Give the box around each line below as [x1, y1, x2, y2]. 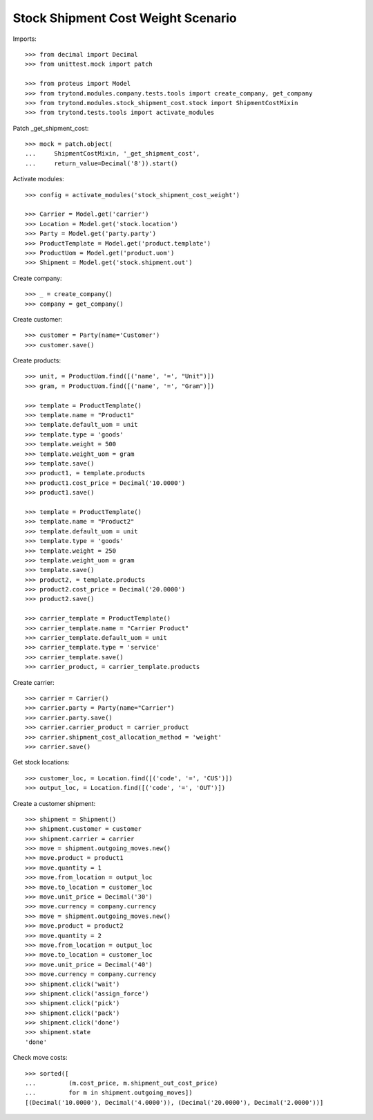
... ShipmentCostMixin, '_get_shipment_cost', [25, 149, 200, 158]
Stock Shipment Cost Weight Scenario [12, 10, 238, 26]
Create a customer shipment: [12, 799, 96, 807]
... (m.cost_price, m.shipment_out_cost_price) [25, 1079, 218, 1087]
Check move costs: [12, 1054, 68, 1062]
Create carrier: [12, 678, 55, 686]
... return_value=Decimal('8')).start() [25, 159, 179, 167]
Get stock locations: [12, 758, 70, 766]
